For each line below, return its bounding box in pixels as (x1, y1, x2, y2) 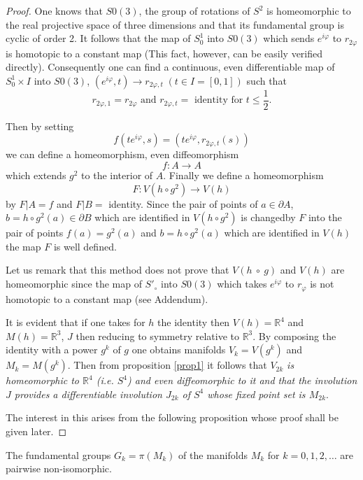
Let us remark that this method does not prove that (6, 262, 229, 277)
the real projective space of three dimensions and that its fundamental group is (6, 17, 344, 31)
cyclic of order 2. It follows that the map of (6, 31, 191, 45)
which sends (263, 31, 315, 45)
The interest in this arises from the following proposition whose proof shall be (6, 410, 339, 425)
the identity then (157, 315, 230, 330)
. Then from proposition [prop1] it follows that (67, 358, 267, 372)
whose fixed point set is (207, 386, 306, 401)
